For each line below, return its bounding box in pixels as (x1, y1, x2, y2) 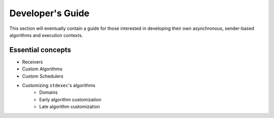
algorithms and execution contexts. (9, 32, 83, 38)
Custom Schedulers (22, 73, 63, 79)
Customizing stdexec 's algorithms (22, 83, 96, 89)
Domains (39, 89, 58, 96)
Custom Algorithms (22, 66, 63, 72)
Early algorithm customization (39, 96, 101, 102)
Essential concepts (9, 46, 71, 54)
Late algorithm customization (39, 104, 100, 110)
